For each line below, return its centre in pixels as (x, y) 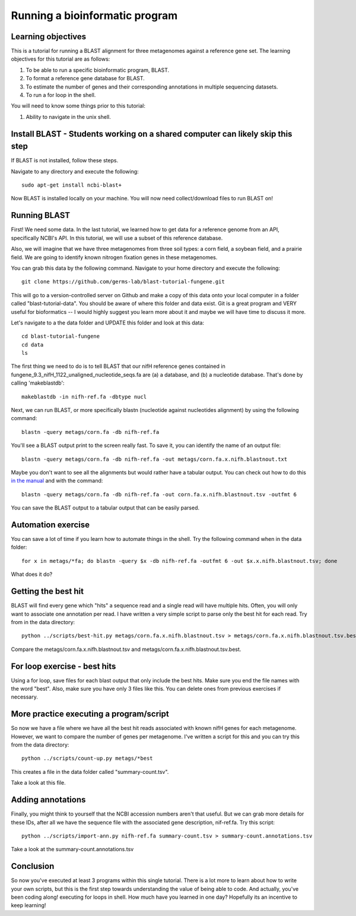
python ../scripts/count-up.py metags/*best (88, 758)
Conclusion (33, 866)
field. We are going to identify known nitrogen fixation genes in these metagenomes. (114, 257)
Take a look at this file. (39, 783)
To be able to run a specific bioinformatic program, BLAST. (98, 70)
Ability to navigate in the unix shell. (68, 117)
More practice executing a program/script (90, 714)
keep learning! (28, 905)
